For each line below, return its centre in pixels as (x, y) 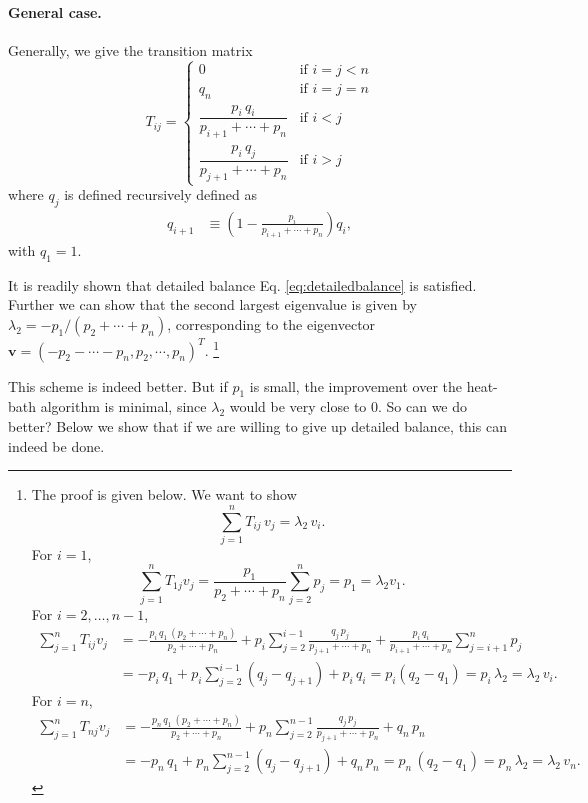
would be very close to (298, 406)
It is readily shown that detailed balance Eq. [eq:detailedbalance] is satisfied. (242, 284)
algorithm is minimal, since (123, 406)
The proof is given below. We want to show (164, 494)
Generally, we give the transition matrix (130, 49)
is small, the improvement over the (355, 385)
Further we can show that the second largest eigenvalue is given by (212, 304)
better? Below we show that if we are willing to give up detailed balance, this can (257, 425)
